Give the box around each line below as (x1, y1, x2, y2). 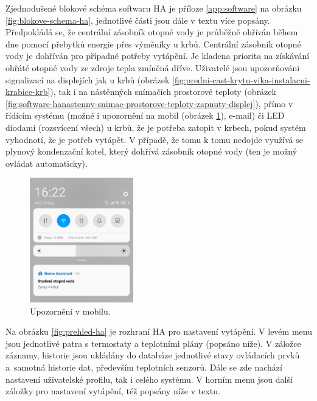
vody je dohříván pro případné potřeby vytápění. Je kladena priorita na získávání (5, 49, 310, 62)
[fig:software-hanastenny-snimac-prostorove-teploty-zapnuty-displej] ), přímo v (5, 97, 293, 110)
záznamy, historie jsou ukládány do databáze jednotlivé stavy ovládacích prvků (5, 349, 300, 361)
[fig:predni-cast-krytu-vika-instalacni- (172, 73, 310, 86)
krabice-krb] (5, 85, 51, 98)
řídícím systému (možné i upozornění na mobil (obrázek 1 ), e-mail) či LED (5, 109, 285, 122)
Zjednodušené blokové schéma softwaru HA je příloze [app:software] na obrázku (5, 2, 302, 14)
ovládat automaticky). (5, 156, 88, 169)
